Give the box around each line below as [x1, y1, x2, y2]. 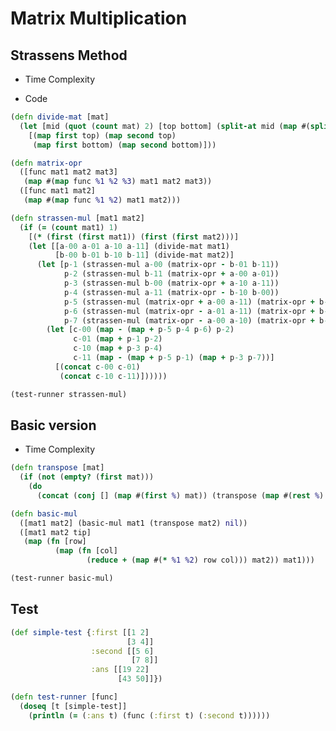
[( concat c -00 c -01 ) [54, 362, 141, 372]
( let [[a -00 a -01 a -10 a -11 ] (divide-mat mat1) [28, 241, 230, 251]
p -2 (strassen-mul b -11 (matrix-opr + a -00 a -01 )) [63, 269, 280, 279]
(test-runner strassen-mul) [10, 389, 128, 399]
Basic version [10, 417, 97, 434]
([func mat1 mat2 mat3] [19, 167, 118, 177]
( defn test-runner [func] [10, 692, 118, 702]
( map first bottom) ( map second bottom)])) [32, 140, 217, 150]
